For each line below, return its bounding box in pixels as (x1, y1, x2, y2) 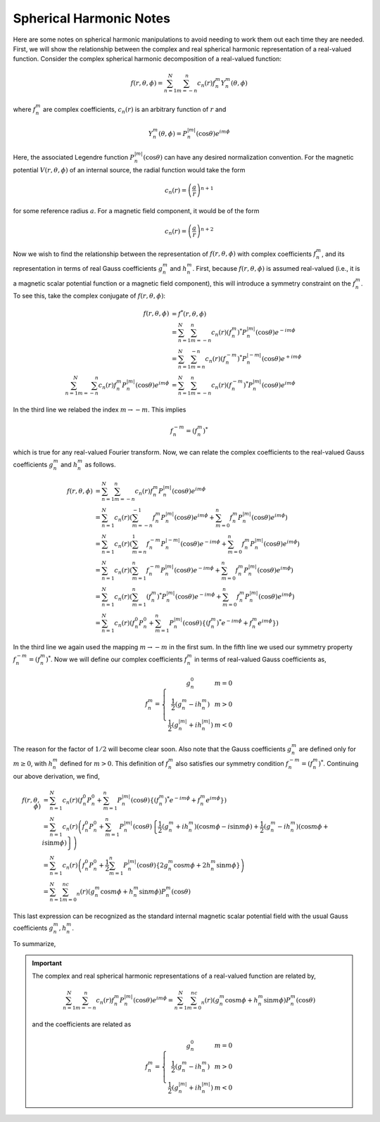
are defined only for (298, 744, 357, 753)
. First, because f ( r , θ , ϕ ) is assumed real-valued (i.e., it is (192, 264, 360, 272)
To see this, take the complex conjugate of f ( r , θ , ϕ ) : (13, 292, 165, 300)
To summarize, (13, 939, 56, 948)
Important (32, 959, 63, 967)
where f (13, 106, 37, 114)
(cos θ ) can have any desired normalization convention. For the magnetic (143, 153, 354, 161)
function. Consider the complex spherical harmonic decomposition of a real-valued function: (13, 55, 281, 63)
